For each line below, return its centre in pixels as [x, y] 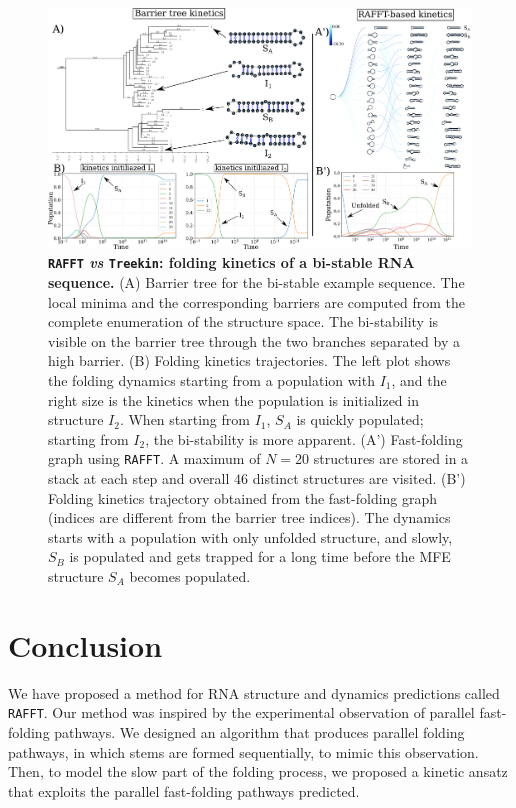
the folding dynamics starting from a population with [211, 380]
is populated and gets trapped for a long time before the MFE [260, 556]
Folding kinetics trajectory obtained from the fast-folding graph [243, 497]
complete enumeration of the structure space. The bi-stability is [243, 321]
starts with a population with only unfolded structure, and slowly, [250, 536]
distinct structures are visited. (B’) [359, 478]
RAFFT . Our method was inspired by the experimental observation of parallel [241, 712]
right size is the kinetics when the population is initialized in [233, 399]
